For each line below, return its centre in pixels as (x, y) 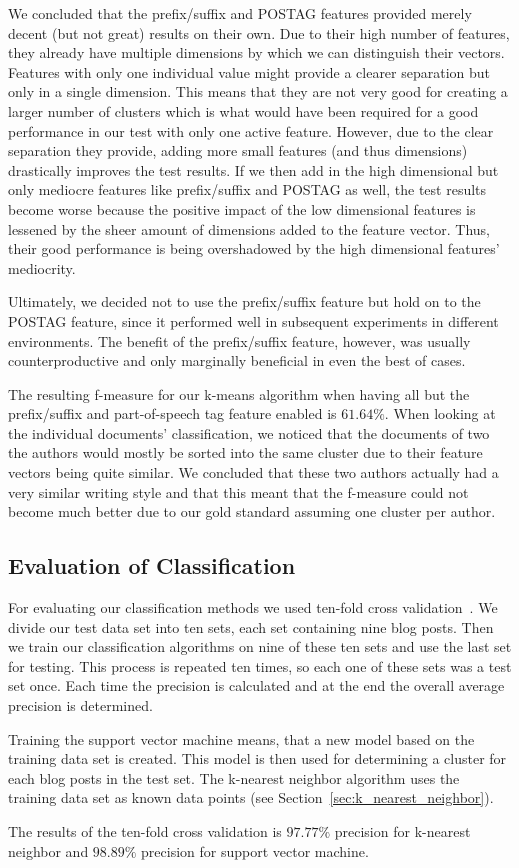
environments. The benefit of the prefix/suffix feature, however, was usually (239, 340)
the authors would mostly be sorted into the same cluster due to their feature (245, 452)
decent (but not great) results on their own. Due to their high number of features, (259, 32)
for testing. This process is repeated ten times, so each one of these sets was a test (260, 665)
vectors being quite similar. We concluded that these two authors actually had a (253, 472)
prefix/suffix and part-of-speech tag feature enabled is (172, 413)
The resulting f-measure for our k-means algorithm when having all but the (239, 393)
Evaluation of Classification (152, 565)
